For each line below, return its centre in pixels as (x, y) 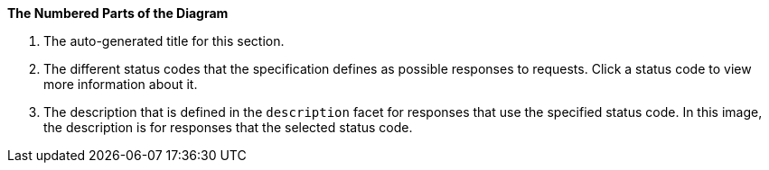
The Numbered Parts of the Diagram (118, 13)
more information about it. (121, 84)
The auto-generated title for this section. (164, 41)
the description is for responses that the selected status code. (228, 127)
